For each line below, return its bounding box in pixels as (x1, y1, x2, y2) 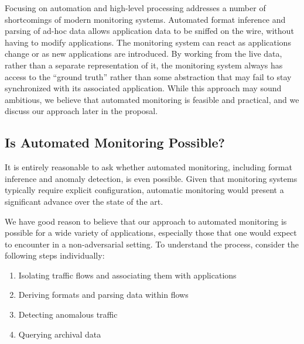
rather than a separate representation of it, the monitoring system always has (5, 59, 283, 71)
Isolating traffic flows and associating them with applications (18, 269, 237, 281)
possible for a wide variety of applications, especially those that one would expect (5, 226, 297, 239)
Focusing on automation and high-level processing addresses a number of (5, 2, 266, 13)
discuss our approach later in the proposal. (5, 105, 158, 117)
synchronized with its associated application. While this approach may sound (5, 82, 282, 94)
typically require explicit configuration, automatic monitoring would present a (5, 184, 284, 196)
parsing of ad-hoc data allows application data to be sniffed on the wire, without (5, 25, 294, 37)
